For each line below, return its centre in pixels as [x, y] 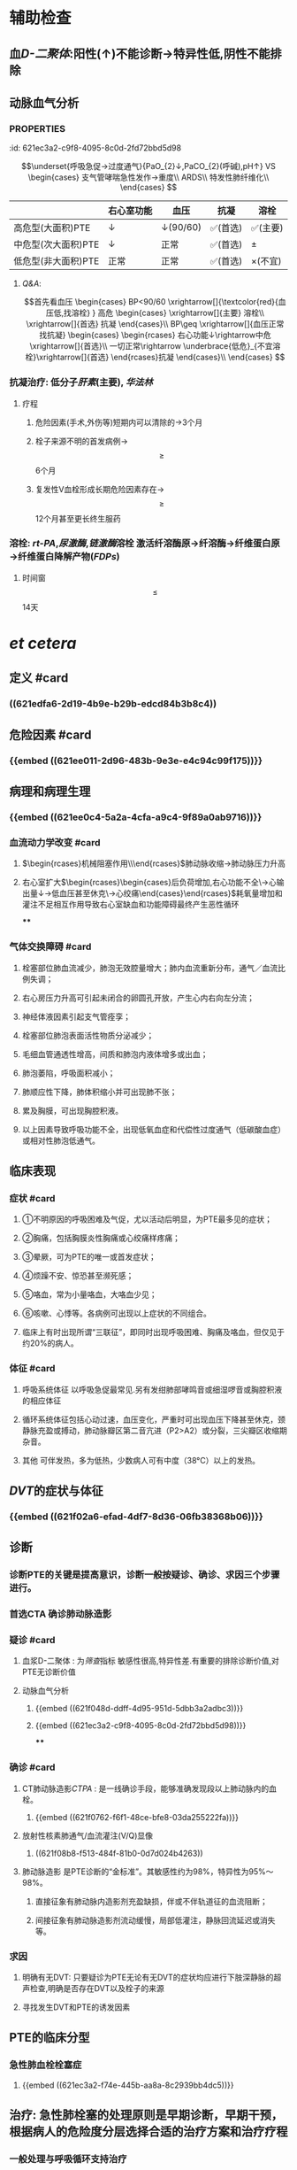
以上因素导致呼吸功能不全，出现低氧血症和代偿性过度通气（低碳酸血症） [153, 1129]
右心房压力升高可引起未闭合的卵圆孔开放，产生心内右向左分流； [138, 998]
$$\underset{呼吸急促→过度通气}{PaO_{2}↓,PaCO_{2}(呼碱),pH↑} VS [148, 166]
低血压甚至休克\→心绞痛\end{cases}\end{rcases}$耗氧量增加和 [167, 893]
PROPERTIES [38, 128]
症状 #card [32, 1198]
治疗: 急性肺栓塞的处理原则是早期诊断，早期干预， [146, 2116]
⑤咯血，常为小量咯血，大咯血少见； [89, 1294]
